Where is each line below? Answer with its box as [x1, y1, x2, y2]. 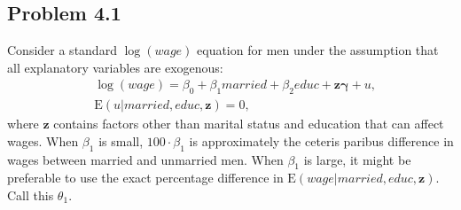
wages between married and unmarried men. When [7, 150, 284, 168]
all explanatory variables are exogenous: [7, 58, 223, 76]
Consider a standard [7, 41, 117, 59]
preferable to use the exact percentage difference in [7, 168, 284, 187]
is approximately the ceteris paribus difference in [189, 131, 454, 150]
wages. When [7, 131, 79, 150]
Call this [7, 186, 54, 205]
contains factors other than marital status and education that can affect [53, 114, 444, 133]
